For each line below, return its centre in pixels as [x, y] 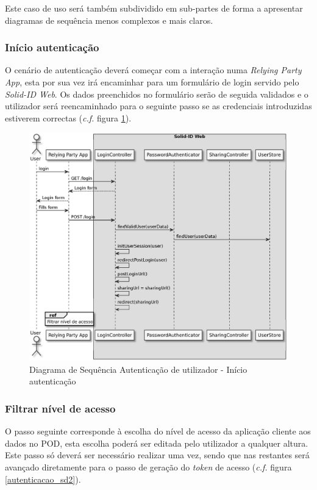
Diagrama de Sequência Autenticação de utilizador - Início [138, 369]
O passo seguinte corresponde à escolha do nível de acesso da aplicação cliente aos [158, 431]
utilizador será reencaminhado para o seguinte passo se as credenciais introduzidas [158, 106]
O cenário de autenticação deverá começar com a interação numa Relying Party [153, 70]
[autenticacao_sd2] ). [43, 479]
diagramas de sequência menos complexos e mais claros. [109, 20]
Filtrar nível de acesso [60, 408]
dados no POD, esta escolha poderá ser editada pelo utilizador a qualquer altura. [157, 443]
